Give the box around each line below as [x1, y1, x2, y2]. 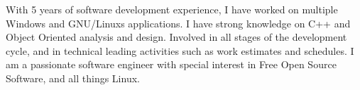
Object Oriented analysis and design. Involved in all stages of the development [6, 30, 347, 44]
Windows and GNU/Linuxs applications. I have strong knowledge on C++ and [6, 15, 351, 30]
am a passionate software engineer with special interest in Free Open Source [6, 57, 337, 72]
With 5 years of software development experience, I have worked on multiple [6, 2, 338, 16]
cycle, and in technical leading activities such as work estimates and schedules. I [6, 43, 354, 58]
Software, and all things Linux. [6, 70, 140, 85]
